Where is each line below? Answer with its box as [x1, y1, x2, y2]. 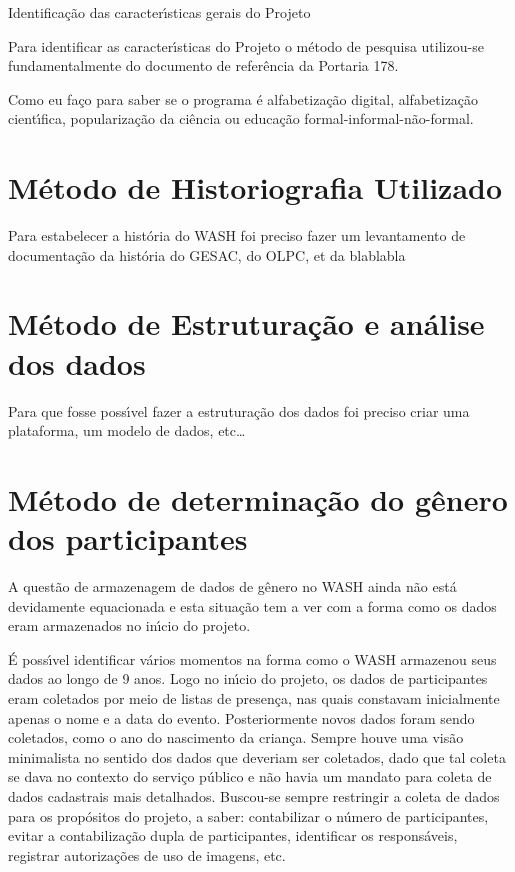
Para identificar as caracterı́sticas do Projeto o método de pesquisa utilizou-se [8, 35, 484, 56]
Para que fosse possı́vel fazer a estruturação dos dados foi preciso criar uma [8, 400, 470, 421]
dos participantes [8, 518, 248, 559]
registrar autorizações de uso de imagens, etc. [8, 844, 286, 865]
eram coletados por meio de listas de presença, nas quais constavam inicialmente [8, 688, 500, 709]
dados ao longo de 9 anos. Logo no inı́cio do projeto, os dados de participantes [8, 668, 488, 689]
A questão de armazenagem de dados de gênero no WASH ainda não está [8, 576, 457, 597]
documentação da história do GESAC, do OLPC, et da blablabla [8, 244, 406, 265]
